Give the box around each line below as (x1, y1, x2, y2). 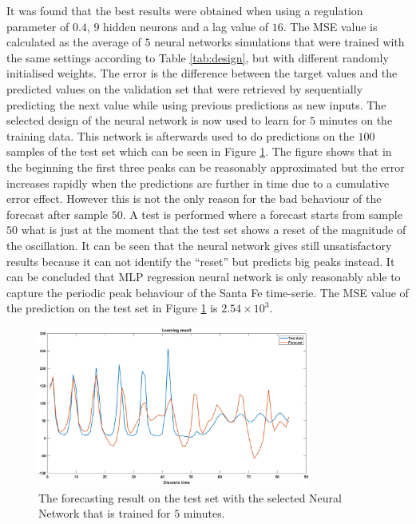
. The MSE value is (283, 18, 378, 34)
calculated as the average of (6, 34, 141, 50)
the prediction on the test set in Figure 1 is (6, 300, 218, 316)
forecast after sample (6, 205, 108, 222)
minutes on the (319, 112, 393, 129)
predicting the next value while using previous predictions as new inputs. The (6, 96, 386, 113)
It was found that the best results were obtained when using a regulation (6, 2, 363, 18)
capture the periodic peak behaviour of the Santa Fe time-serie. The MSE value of (6, 284, 409, 300)
